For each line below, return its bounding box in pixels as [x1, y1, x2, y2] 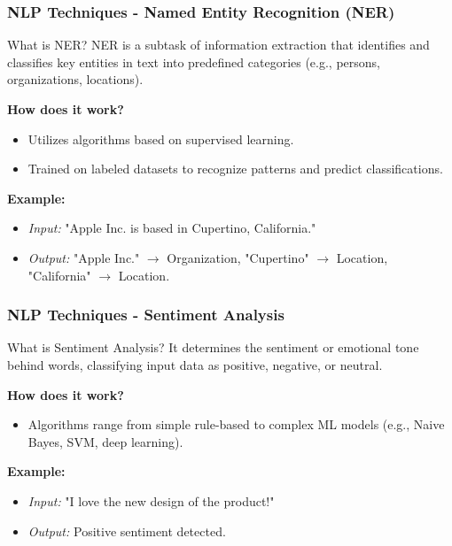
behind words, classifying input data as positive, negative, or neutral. [7, 355, 383, 373]
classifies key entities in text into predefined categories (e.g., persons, [7, 52, 381, 71]
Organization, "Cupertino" [167, 248, 309, 266]
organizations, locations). [7, 70, 144, 88]
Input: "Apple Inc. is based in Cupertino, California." [27, 219, 316, 237]
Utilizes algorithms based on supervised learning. [27, 129, 294, 148]
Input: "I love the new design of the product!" [27, 491, 275, 510]
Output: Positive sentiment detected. [27, 521, 226, 540]
